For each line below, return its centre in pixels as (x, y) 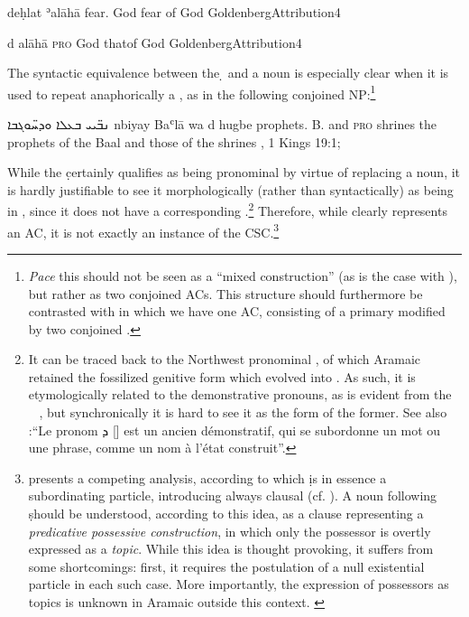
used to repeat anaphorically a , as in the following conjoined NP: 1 (192, 92)
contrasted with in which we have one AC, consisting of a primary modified (237, 311)
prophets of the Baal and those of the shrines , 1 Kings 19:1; (174, 141)
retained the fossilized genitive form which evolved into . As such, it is (222, 376)
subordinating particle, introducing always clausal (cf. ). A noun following (233, 495)
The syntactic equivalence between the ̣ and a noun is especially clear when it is (228, 73)
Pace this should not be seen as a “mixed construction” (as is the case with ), (243, 275)
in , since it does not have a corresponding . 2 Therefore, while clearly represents (227, 210)
